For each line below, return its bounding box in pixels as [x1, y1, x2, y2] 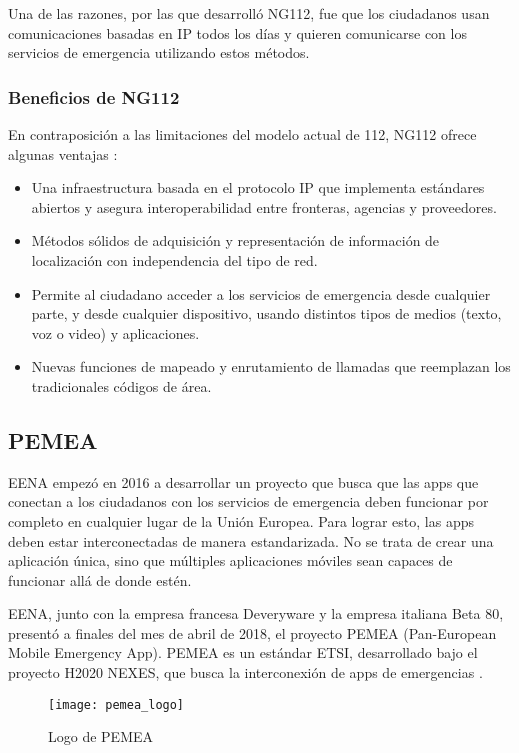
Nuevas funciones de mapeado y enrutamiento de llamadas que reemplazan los [31, 356, 511, 377]
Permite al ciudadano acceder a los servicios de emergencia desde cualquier [31, 283, 491, 304]
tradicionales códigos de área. [31, 375, 212, 396]
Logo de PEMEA [48, 726, 154, 747]
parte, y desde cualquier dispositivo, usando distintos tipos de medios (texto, [31, 303, 502, 324]
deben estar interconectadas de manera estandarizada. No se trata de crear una [8, 530, 494, 551]
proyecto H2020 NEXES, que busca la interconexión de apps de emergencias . [8, 662, 483, 683]
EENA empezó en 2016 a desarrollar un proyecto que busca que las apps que [8, 471, 479, 492]
